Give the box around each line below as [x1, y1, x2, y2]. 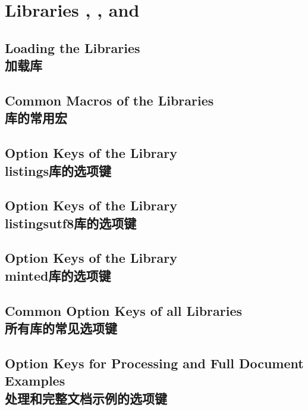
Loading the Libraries [5, 38, 140, 57]
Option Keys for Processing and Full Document [5, 353, 304, 372]
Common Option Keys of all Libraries [5, 301, 243, 319]
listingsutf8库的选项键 [5, 213, 137, 232]
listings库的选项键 [5, 161, 112, 179]
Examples [5, 371, 65, 390]
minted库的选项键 [5, 266, 111, 284]
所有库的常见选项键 [5, 319, 117, 337]
